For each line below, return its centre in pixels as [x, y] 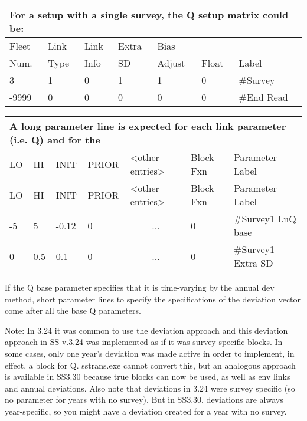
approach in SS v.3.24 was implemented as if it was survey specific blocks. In [144, 342]
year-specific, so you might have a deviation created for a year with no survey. [146, 411]
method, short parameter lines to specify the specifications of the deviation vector [153, 299]
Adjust [171, 63]
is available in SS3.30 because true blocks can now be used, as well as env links [148, 376]
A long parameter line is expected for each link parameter [148, 126]
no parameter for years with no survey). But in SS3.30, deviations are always [144, 399]
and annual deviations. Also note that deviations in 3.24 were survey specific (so [150, 388]
